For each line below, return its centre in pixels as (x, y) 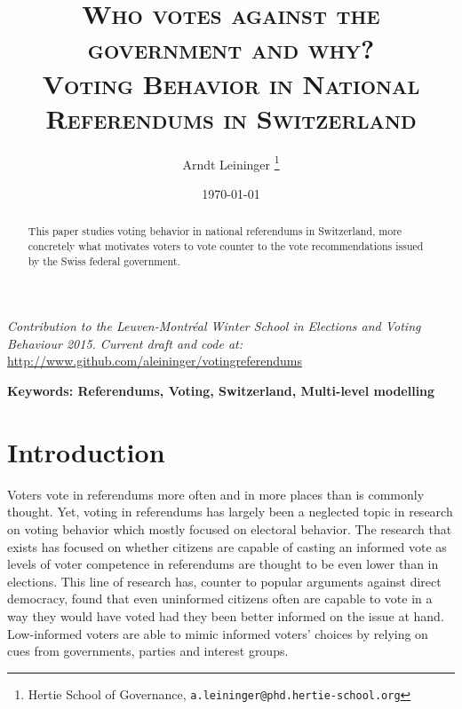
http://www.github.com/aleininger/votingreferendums (155, 361)
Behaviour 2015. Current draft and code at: (125, 343)
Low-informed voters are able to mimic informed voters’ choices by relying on (218, 633)
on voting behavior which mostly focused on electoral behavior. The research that (230, 528)
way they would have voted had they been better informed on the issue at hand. (226, 615)
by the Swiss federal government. (104, 260)
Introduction (86, 451)
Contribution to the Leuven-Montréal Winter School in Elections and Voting (214, 326)
